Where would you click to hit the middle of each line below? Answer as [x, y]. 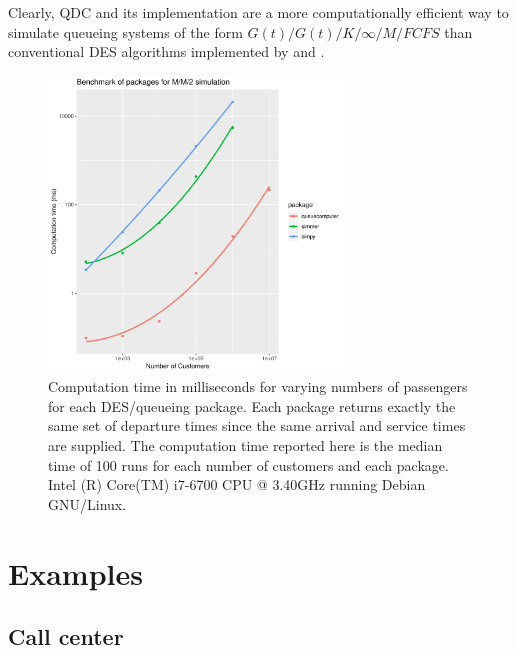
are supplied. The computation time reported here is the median [245, 444]
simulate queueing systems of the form [125, 31]
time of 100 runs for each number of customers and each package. [248, 464]
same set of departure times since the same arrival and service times [257, 425]
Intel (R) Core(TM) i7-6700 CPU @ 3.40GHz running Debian [237, 484]
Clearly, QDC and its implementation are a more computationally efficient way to [258, 12]
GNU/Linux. [87, 503]
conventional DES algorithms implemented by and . [166, 51]
